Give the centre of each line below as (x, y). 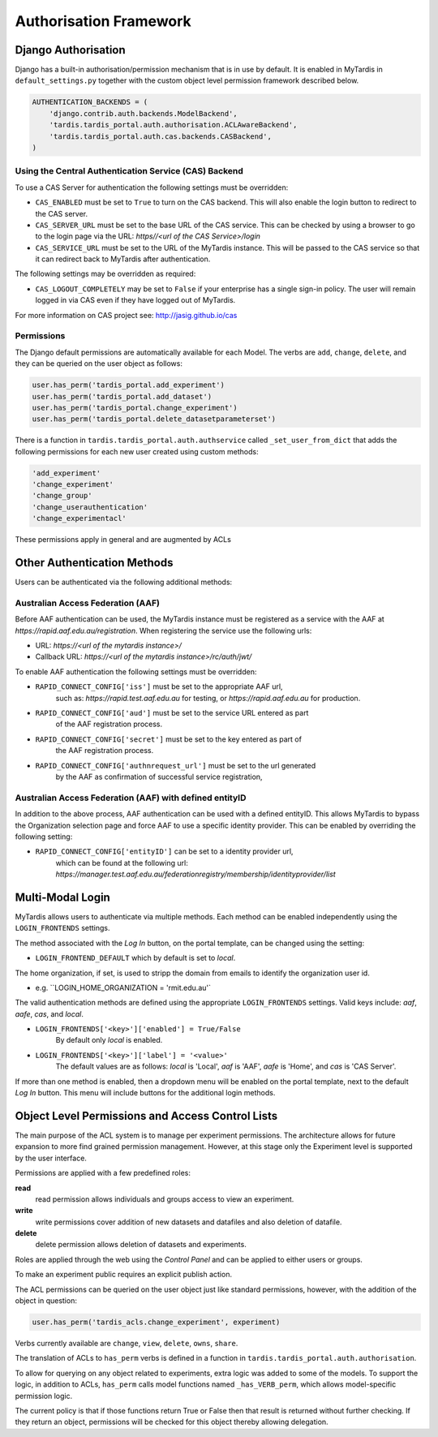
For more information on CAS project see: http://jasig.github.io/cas (126, 315)
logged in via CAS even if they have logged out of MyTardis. (135, 300)
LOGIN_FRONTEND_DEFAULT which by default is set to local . (135, 958)
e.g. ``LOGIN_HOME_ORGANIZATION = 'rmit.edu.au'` (123, 987)
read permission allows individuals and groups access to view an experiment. (165, 1199)
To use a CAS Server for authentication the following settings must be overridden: (152, 187)
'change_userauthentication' (90, 507)
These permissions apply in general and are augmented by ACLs (123, 540)
